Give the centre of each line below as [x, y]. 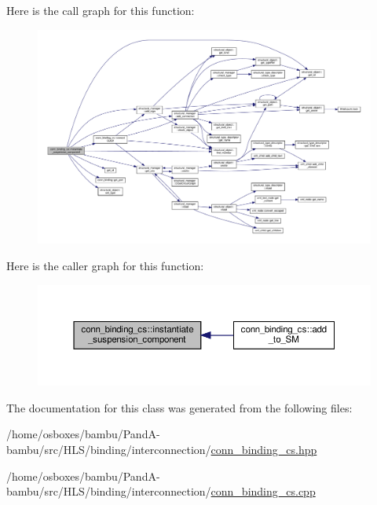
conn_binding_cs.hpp [264, 449]
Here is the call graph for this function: [101, 10]
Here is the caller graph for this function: [105, 266]
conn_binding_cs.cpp [263, 491]
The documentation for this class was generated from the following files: [179, 407]
